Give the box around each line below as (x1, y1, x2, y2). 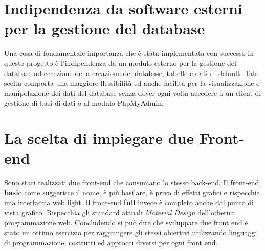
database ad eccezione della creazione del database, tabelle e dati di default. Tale (4, 67, 258, 78)
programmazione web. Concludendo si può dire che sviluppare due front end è (4, 217, 248, 228)
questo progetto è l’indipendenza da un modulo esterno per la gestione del (4, 57, 236, 68)
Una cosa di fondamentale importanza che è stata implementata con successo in (4, 47, 254, 58)
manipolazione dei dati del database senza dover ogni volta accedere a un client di (4, 87, 261, 98)
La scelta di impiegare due (4, 128, 194, 148)
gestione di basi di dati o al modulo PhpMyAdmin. (4, 97, 164, 108)
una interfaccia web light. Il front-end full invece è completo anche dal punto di (4, 197, 254, 208)
